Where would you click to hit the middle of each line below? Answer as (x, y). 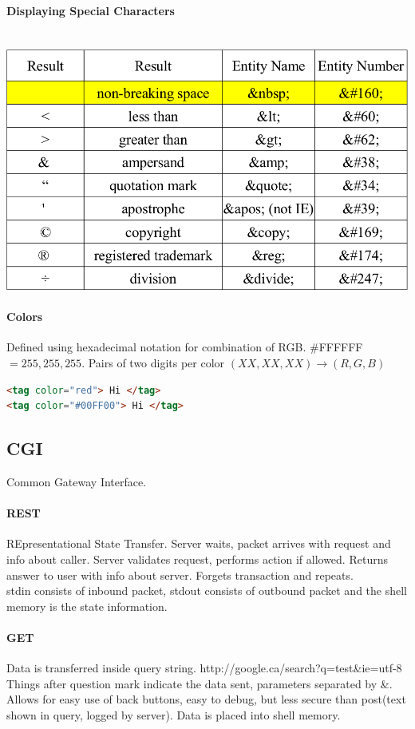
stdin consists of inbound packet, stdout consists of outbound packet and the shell (207, 590)
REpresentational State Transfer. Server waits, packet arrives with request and (199, 543)
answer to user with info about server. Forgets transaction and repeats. (180, 574)
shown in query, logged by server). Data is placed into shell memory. (174, 714)
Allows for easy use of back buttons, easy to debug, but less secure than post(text (206, 699)
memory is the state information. (87, 606)
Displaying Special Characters (91, 10)
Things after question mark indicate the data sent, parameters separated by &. (200, 683)
